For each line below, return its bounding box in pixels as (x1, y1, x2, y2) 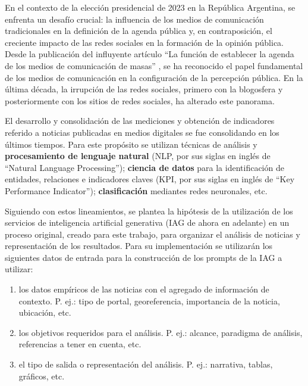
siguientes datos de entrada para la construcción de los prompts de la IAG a (5, 251, 282, 263)
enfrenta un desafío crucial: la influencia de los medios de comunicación (5, 13, 264, 25)
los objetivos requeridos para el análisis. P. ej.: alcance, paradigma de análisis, (18, 326, 303, 338)
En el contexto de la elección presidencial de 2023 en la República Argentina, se (5, 1, 296, 13)
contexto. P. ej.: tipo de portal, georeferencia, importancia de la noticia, (18, 294, 280, 307)
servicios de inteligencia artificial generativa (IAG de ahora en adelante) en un (5, 216, 290, 229)
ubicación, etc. (18, 306, 71, 319)
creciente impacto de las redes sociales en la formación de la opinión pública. (5, 36, 284, 48)
